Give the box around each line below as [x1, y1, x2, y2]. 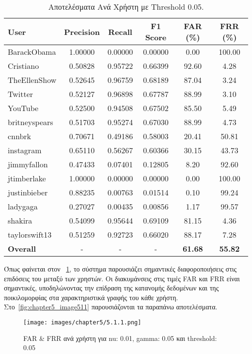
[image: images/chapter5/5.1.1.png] [23, 319, 142, 326]
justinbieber [8, 187, 48, 198]
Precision [64, 26, 100, 37]
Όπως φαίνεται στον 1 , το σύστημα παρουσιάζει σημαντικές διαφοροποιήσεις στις [4, 264, 237, 274]
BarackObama [8, 46, 56, 57]
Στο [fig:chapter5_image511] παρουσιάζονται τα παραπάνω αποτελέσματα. [4, 302, 218, 312]
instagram [8, 145, 42, 156]
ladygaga [8, 201, 38, 212]
